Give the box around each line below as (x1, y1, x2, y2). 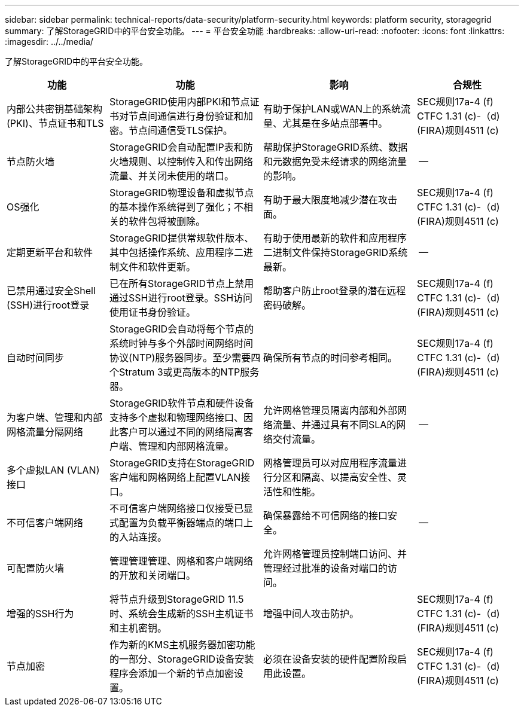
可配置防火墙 (7, 562, 65, 574)
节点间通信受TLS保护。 (129, 124, 233, 136)
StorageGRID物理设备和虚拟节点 (109, 187, 254, 199)
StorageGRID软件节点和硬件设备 (109, 397, 254, 409)
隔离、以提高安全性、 (301, 471, 398, 483)
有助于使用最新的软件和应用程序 (263, 232, 407, 244)
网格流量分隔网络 (7, 426, 84, 438)
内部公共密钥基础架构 (7, 103, 103, 115)
